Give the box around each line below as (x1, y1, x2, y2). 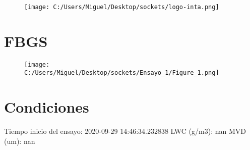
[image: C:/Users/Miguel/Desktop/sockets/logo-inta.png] (24, 4, 219, 11)
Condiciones (4, 96, 89, 117)
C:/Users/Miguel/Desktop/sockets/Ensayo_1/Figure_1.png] (24, 69, 219, 77)
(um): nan (4, 135, 35, 146)
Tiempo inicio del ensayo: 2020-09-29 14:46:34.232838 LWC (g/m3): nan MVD (4, 126, 246, 136)
